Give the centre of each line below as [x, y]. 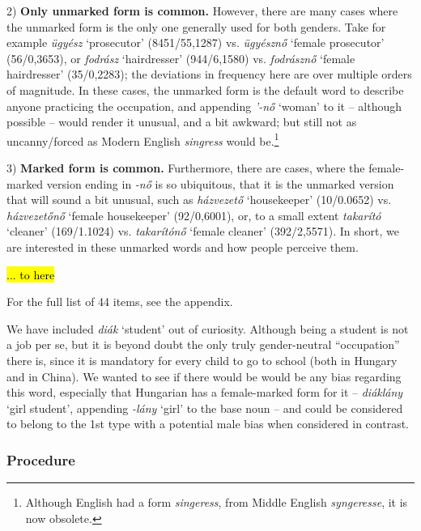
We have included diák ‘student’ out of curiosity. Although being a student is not [208, 328]
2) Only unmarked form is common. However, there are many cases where [202, 11]
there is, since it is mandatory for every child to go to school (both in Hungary [202, 360]
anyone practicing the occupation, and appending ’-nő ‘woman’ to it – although [204, 106]
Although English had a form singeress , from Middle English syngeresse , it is [217, 502]
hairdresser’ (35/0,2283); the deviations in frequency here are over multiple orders [209, 74]
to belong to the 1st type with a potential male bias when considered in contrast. [208, 424]
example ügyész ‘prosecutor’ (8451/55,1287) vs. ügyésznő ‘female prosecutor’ [196, 42]
